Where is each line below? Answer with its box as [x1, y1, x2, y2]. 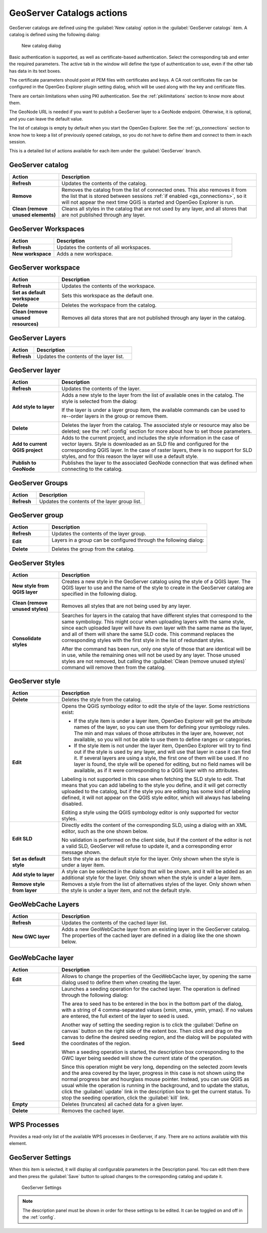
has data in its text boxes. [9, 68, 61, 74]
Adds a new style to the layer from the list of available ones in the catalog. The [61, 392, 244, 399]
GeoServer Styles [9, 559, 65, 567]
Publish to [12, 459, 37, 466]
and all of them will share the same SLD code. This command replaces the [61, 631, 234, 638]
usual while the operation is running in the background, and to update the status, [61, 1082, 249, 1089]
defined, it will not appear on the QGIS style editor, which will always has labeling [61, 794, 250, 801]
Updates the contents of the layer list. [37, 353, 125, 360]
